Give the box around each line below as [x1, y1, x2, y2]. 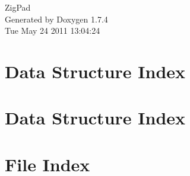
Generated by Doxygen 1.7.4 [5, 12, 108, 25]
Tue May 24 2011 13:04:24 [5, 24, 100, 37]
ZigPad [5, 1, 31, 13]
